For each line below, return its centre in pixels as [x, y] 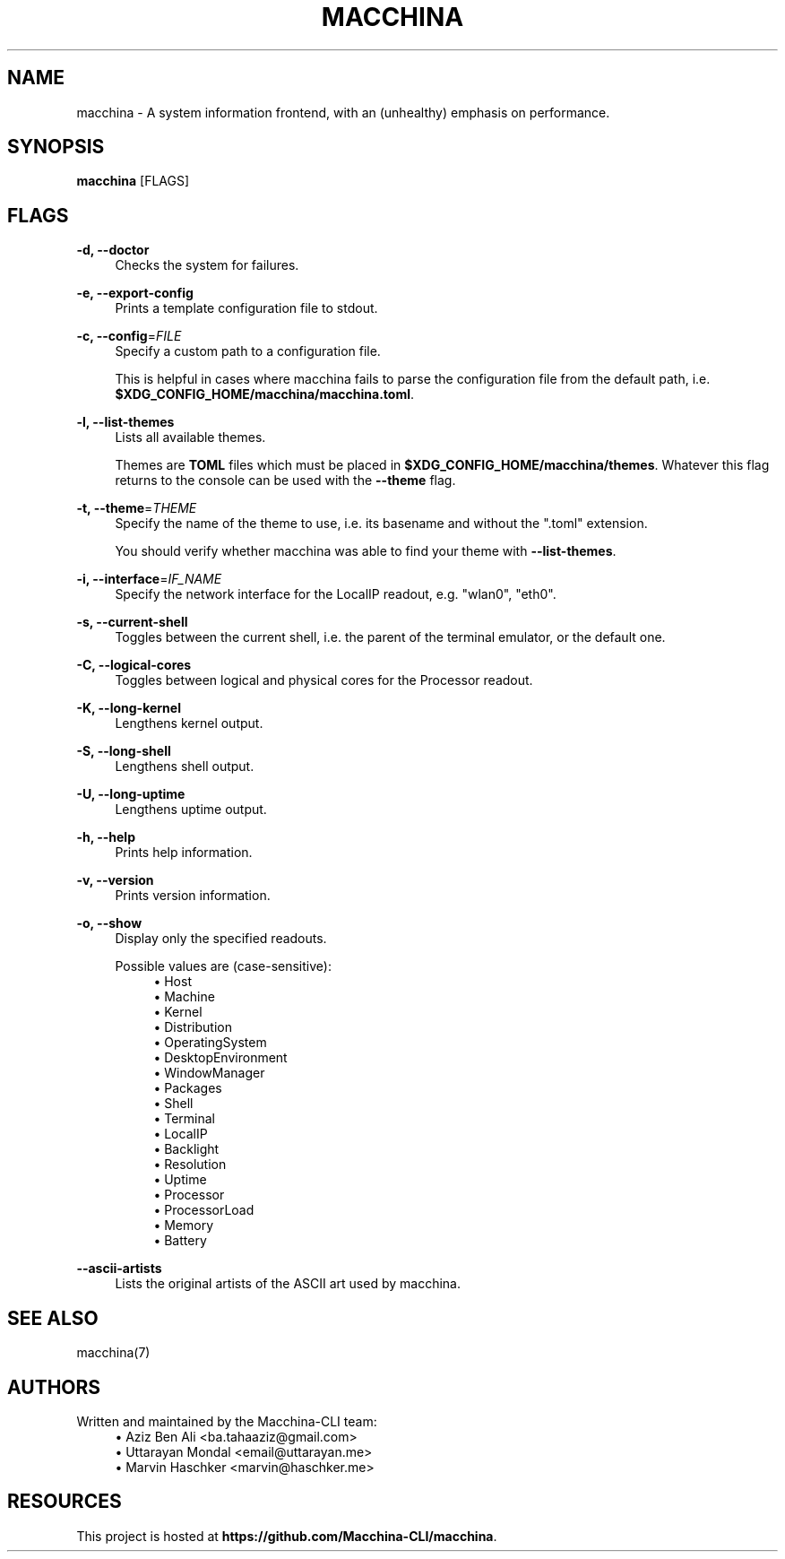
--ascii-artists [119, 1269]
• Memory [184, 1226]
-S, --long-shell [124, 751]
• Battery [180, 1241]
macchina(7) [113, 1353]
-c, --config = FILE [129, 336]
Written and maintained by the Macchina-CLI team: [227, 1421]
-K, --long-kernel [129, 708]
